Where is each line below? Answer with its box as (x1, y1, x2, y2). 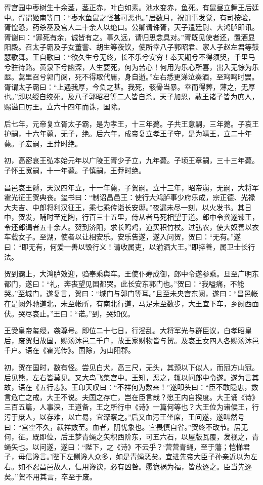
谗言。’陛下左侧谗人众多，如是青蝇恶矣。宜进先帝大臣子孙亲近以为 (32, 451, 250, 462)
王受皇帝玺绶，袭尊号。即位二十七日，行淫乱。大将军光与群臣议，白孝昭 (4, 325, 245, 336)
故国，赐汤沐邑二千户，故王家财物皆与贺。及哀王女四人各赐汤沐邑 (39, 335, 259, 345)
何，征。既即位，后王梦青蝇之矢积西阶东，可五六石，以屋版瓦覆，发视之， (4, 431, 252, 442)
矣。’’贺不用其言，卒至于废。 (4, 471, 97, 481)
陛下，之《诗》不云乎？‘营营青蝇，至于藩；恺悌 (85, 441, 243, 452)
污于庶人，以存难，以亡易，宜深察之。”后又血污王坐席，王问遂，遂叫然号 (4, 411, 245, 422)
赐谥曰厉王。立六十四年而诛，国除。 (4, 101, 124, 111)
